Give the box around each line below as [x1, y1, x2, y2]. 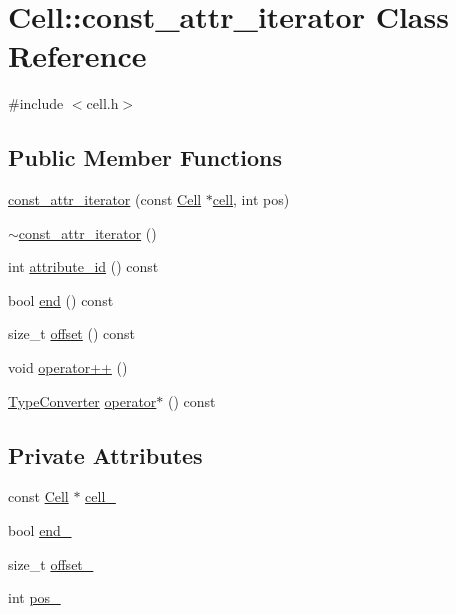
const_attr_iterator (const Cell [8, 189, 202, 210]
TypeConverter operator [8, 390, 157, 411]
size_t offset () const [8, 323, 135, 344]
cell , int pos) [212, 189, 290, 210]
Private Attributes [8, 439, 203, 470]
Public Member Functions [8, 142, 282, 173]
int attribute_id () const [8, 256, 159, 277]
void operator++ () [8, 357, 128, 378]
